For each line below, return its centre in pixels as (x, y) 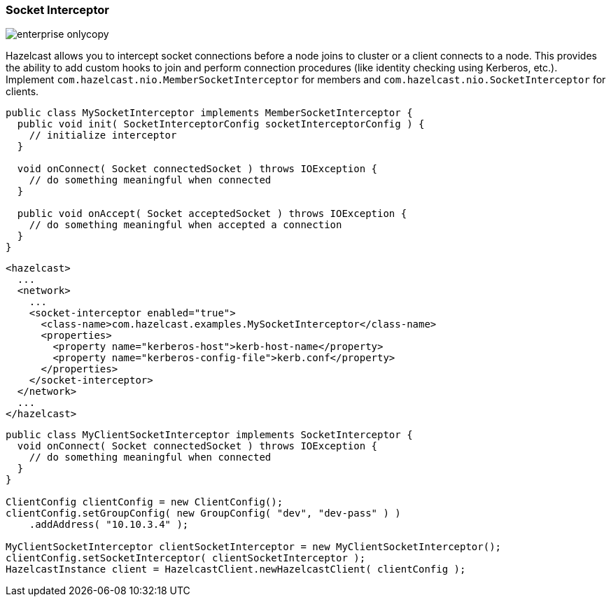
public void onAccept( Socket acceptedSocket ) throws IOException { (212, 214)
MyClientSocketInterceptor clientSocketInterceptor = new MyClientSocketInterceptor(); (254, 547)
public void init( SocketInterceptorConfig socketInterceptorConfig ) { (221, 124)
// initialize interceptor (103, 135)
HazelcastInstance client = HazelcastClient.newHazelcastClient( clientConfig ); (236, 569)
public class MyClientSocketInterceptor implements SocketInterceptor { (209, 435)
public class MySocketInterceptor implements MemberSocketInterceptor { (209, 113)
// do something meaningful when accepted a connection (185, 225)
